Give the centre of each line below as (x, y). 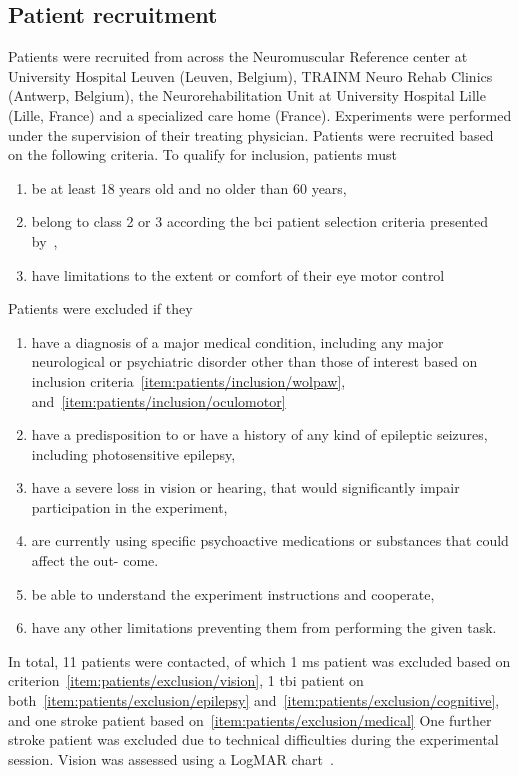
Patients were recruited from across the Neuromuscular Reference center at (238, 56)
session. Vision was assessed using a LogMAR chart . (171, 758)
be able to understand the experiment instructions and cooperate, (233, 593)
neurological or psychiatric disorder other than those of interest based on (254, 361)
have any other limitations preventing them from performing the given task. (264, 627)
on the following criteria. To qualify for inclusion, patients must (202, 154)
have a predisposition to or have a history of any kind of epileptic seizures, (259, 434)
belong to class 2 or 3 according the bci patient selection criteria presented (260, 221)
